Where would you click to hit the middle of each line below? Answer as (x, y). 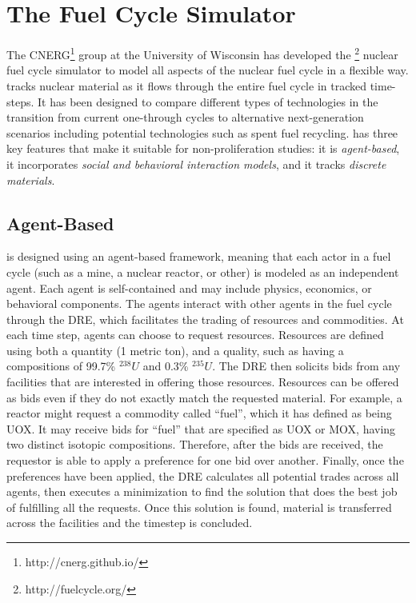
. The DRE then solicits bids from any (306, 366)
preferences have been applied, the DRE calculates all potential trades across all (203, 475)
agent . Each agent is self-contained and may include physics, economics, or (189, 288)
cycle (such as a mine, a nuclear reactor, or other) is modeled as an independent (203, 272)
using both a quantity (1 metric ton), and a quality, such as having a (175, 350)
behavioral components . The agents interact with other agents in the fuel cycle (199, 303)
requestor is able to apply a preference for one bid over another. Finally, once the (205, 460)
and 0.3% (166, 366)
